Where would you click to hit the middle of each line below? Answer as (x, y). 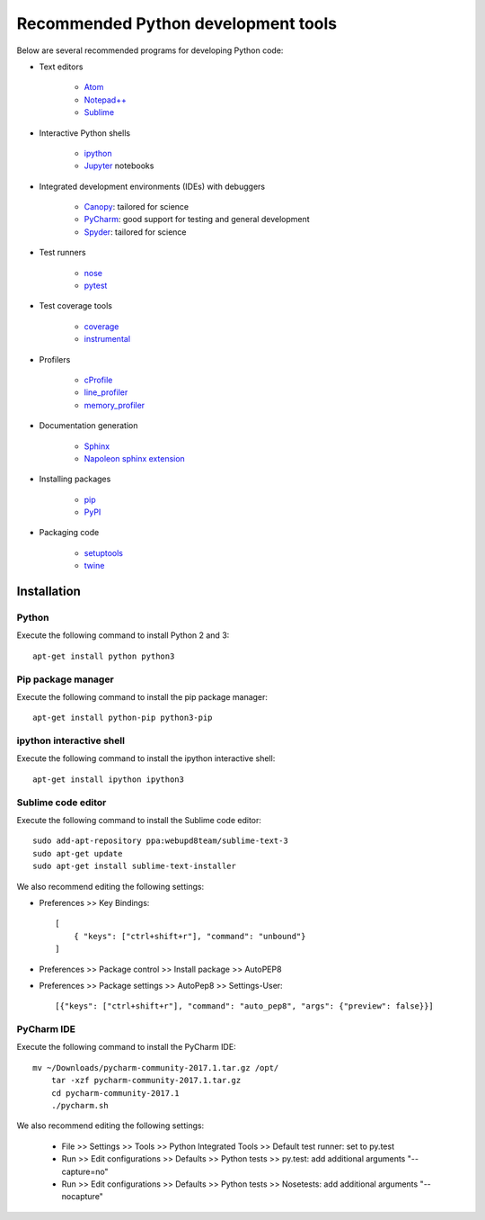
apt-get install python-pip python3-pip (123, 718)
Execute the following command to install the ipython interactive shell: (146, 758)
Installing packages (75, 479)
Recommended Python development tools (177, 23)
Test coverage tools (75, 306)
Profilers (55, 359)
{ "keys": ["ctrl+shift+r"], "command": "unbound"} (190, 936)
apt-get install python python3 (104, 656)
